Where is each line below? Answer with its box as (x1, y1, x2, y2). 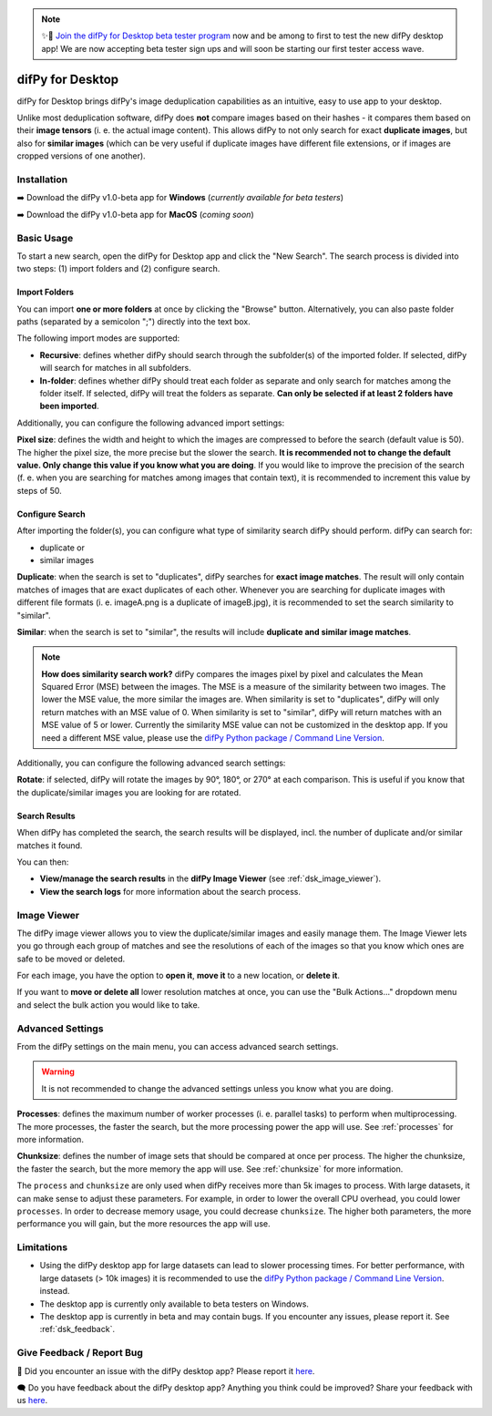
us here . (16, 1395, 48, 1406)
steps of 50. (16, 485, 63, 496)
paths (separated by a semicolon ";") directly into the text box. (16, 316, 251, 327)
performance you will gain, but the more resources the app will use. (16, 1218, 271, 1229)
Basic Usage (16, 231, 74, 244)
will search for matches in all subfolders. (39, 363, 191, 374)
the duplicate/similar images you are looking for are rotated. (16, 786, 241, 797)
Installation (16, 173, 68, 186)
